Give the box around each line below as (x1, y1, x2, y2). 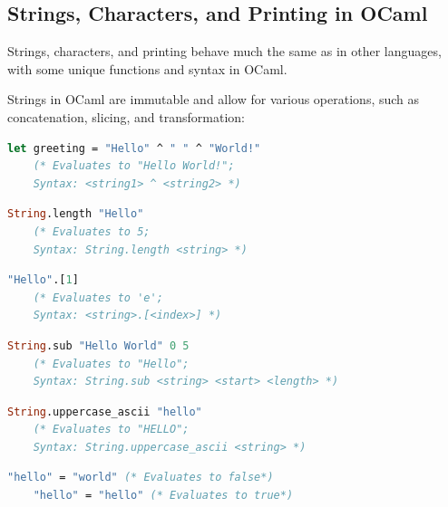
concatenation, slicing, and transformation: (7, 107, 245, 126)
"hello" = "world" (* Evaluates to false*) (7, 471, 274, 484)
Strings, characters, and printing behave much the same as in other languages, (7, 42, 442, 61)
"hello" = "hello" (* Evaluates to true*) (33, 489, 294, 502)
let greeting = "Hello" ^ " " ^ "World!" (7, 141, 261, 155)
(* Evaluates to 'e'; (33, 291, 163, 304)
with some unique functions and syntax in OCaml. (7, 59, 287, 78)
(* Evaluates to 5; (33, 225, 151, 238)
